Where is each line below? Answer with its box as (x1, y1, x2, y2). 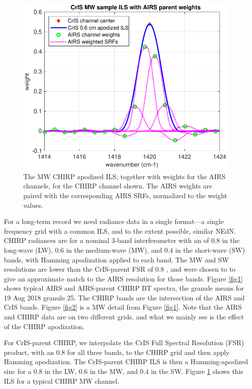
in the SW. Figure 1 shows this (151, 366, 243, 376)
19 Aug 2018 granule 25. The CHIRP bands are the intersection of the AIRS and (4, 292, 245, 302)
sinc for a (4, 366, 32, 376)
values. (23, 200, 43, 210)
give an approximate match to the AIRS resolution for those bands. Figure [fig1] (4, 273, 243, 283)
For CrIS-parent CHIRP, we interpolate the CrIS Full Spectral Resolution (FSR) (4, 337, 244, 348)
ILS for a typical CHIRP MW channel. (4, 375, 119, 386)
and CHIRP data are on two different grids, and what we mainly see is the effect (4, 312, 244, 322)
